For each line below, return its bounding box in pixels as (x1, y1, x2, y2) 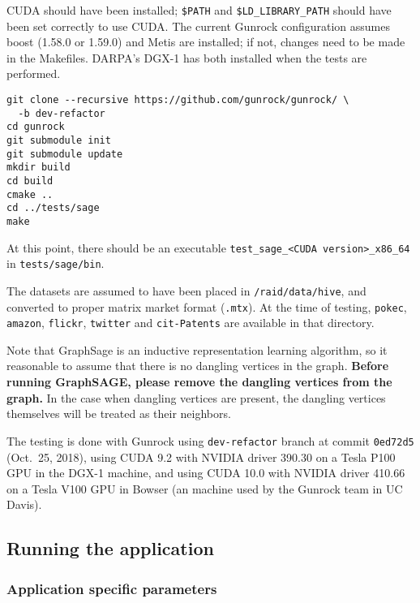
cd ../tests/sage (6, 202, 100, 214)
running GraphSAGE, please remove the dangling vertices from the (6, 373, 392, 390)
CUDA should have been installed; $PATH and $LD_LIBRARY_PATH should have (6, 2, 392, 18)
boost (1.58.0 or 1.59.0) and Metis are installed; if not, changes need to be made (6, 33, 405, 50)
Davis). (6, 496, 42, 513)
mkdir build (6, 162, 71, 174)
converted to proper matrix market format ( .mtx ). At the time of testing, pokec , (6, 298, 407, 315)
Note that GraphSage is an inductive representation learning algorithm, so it (6, 341, 388, 358)
